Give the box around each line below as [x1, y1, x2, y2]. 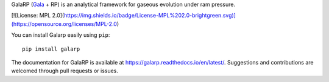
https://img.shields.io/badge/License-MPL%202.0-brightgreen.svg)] [64, 12, 236, 19]
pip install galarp [22, 45, 80, 52]
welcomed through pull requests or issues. [11, 67, 119, 75]
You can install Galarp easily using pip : [11, 31, 110, 39]
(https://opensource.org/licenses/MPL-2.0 [11, 20, 117, 27]
